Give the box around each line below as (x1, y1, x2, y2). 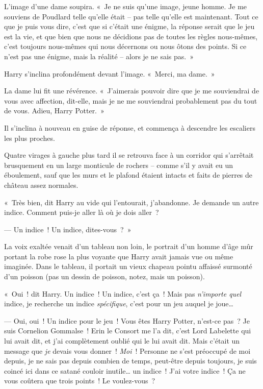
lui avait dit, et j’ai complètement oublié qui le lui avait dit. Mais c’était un (4, 335, 240, 346)
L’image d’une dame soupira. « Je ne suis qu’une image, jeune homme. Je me (4, 1, 247, 11)
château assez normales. (4, 179, 78, 190)
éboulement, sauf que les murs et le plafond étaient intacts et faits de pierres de (4, 169, 253, 180)
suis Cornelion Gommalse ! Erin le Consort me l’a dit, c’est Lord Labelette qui (4, 325, 251, 336)
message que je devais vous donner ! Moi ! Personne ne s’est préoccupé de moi (4, 345, 251, 356)
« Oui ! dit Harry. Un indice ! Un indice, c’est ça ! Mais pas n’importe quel (4, 288, 242, 299)
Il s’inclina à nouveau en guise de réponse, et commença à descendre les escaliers (4, 122, 255, 133)
